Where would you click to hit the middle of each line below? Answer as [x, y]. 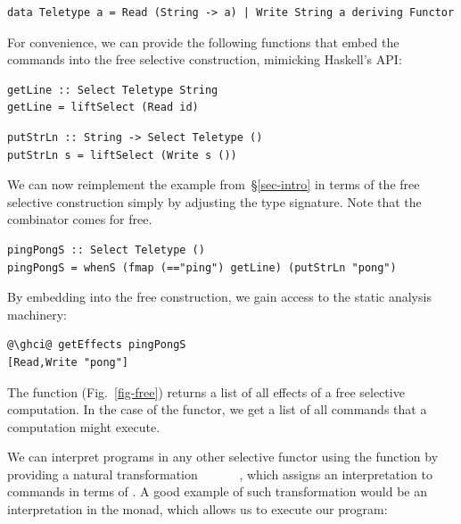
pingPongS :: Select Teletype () [106, 250]
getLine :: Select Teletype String [113, 90]
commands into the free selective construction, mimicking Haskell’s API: [205, 59]
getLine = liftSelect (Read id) [103, 108]
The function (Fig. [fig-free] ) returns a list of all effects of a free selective [206, 391]
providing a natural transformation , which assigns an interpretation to [220, 474]
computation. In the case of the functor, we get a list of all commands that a [217, 409]
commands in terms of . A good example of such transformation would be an [217, 491]
